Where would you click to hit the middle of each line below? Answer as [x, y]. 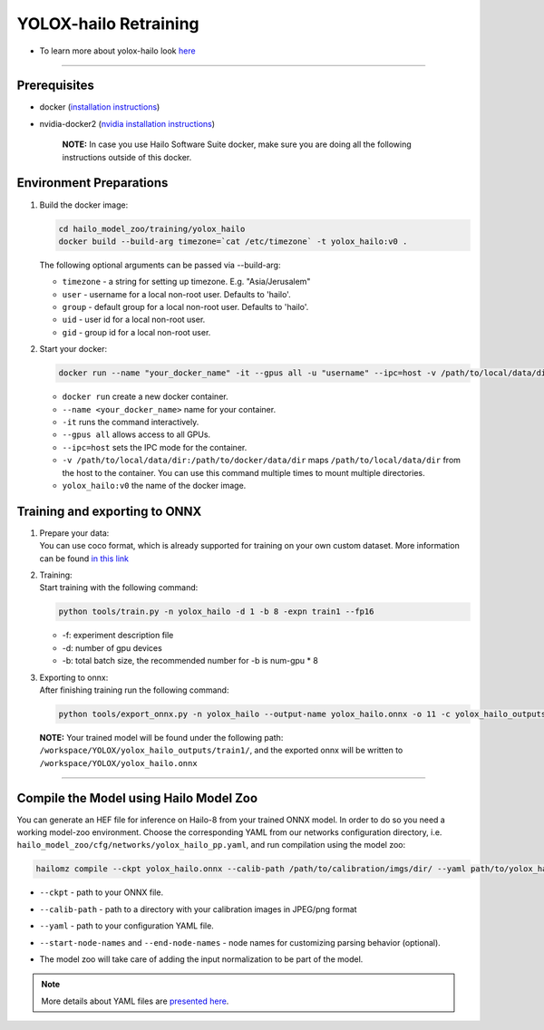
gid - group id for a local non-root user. [136, 332]
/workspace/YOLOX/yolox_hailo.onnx [119, 763]
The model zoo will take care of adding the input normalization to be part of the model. [201, 959]
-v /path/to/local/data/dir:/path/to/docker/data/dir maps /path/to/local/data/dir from [262, 460]
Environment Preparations [92, 183]
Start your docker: [73, 349]
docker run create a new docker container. [145, 397]
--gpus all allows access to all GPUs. [136, 434]
